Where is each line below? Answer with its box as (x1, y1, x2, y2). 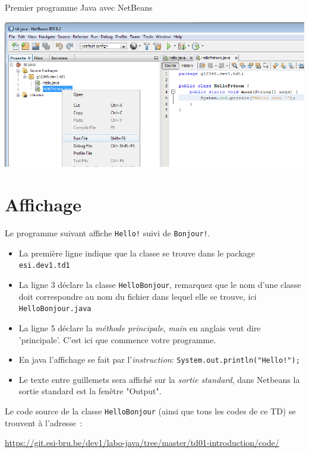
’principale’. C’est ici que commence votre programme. (18, 333, 216, 346)
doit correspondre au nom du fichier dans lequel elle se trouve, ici (18, 290, 257, 302)
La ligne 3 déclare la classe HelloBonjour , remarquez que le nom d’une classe (18, 278, 301, 291)
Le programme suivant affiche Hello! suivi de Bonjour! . (5, 227, 210, 239)
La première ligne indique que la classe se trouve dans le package (18, 246, 256, 259)
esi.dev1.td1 (18, 261, 70, 270)
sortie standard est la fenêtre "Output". (18, 385, 162, 397)
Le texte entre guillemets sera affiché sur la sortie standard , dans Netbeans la (18, 373, 300, 385)
